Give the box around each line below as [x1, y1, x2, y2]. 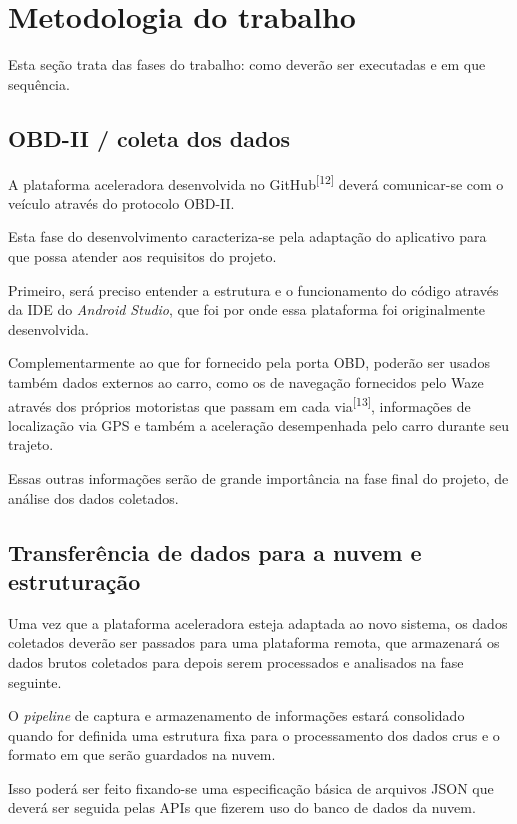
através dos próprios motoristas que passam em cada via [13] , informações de [8, 392, 471, 416]
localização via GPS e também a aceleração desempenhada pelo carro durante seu [8, 414, 510, 435]
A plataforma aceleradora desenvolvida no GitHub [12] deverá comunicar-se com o [8, 170, 504, 194]
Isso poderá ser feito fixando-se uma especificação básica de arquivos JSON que [8, 777, 494, 798]
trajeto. [8, 434, 54, 455]
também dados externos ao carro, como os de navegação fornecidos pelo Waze [8, 371, 484, 392]
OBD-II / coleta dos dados [8, 122, 291, 153]
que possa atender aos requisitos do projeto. [8, 245, 277, 266]
